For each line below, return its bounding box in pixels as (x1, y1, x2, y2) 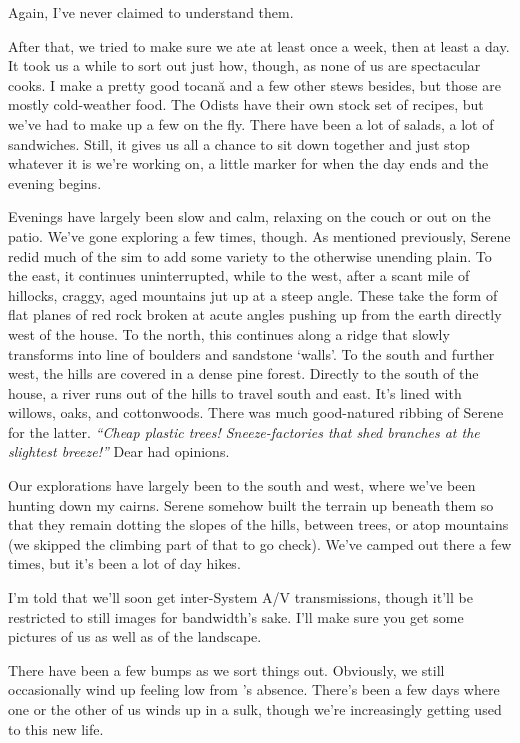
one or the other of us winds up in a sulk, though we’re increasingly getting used (8, 699, 502, 719)
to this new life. (8, 718, 104, 739)
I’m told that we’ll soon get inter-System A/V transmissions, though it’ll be (8, 587, 473, 608)
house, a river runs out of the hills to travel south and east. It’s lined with (8, 382, 462, 403)
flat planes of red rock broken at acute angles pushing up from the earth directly (8, 304, 502, 325)
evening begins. (8, 172, 102, 193)
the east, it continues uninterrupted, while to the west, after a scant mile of (8, 265, 470, 286)
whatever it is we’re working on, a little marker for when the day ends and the (8, 153, 489, 174)
